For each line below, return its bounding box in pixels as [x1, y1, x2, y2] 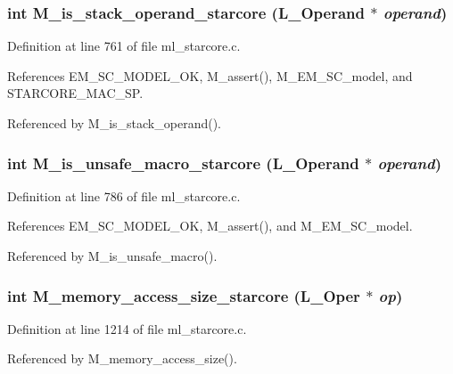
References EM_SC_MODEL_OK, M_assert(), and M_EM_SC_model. [7, 216, 413, 235]
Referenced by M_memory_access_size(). [7, 349, 237, 368]
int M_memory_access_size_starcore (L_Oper [7, 284, 360, 306]
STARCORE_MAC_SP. [7, 84, 144, 102]
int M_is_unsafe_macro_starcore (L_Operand [7, 151, 359, 174]
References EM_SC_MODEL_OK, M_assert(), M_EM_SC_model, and [7, 66, 413, 85]
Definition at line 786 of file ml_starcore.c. [7, 186, 241, 205]
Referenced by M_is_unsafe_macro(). [7, 247, 218, 264]
